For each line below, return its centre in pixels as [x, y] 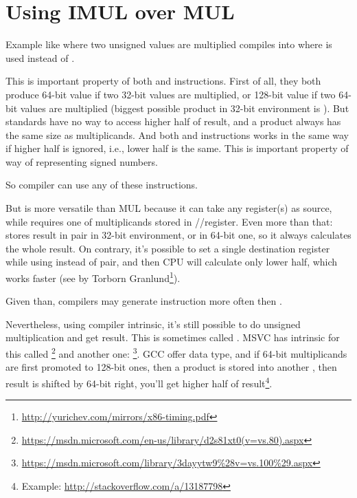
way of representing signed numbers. [82, 161]
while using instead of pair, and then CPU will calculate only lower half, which [172, 262]
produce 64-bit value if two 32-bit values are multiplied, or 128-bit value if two [171, 94]
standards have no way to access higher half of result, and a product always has [173, 121]
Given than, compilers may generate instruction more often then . [144, 301]
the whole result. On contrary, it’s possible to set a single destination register [168, 248]
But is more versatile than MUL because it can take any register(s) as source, [169, 208]
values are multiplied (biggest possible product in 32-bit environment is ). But [185, 108]
